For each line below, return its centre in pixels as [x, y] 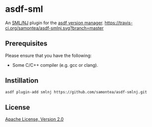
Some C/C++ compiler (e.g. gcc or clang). [55, 65]
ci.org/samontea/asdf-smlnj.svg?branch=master [54, 28]
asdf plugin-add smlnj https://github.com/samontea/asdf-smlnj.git [76, 92]
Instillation [22, 81]
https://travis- [119, 23]
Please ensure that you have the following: [49, 55]
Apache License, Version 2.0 [34, 119]
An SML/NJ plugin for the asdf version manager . [54, 23]
